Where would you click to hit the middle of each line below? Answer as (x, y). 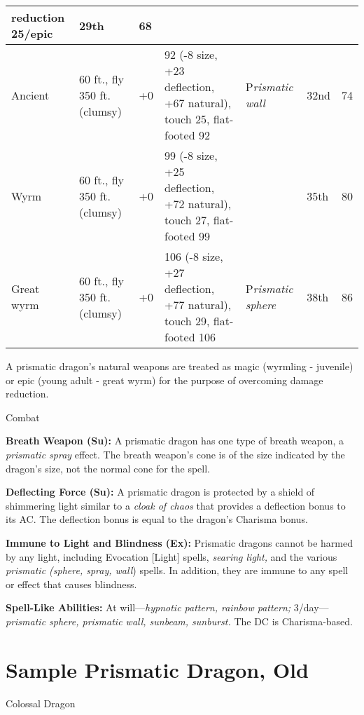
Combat (23, 417)
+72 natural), (198, 204)
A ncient (30, 95)
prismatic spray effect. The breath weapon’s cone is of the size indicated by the (175, 454)
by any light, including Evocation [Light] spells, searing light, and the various (171, 556)
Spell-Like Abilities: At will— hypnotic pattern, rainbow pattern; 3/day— (167, 607)
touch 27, (187, 220)
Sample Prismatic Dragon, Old (157, 669)
